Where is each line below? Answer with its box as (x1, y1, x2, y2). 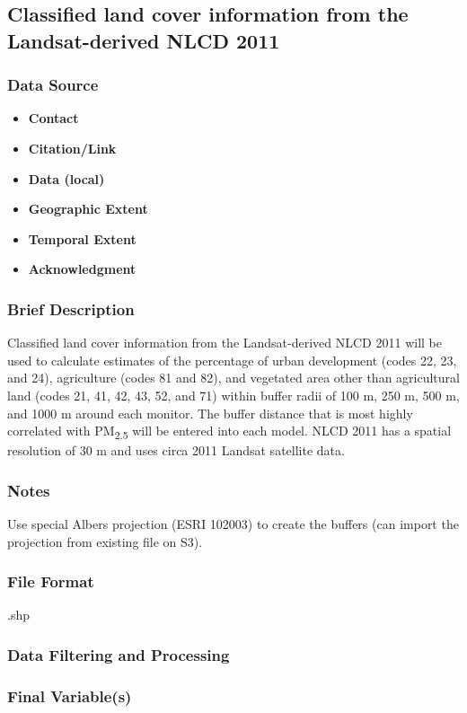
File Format (7, 570, 94, 593)
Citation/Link (28, 138, 117, 157)
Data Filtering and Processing (7, 644, 230, 665)
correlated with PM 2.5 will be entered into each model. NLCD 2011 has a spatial (7, 421, 452, 442)
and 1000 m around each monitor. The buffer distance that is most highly (7, 403, 413, 422)
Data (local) (28, 169, 105, 188)
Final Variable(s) (7, 684, 132, 707)
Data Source (7, 74, 99, 96)
